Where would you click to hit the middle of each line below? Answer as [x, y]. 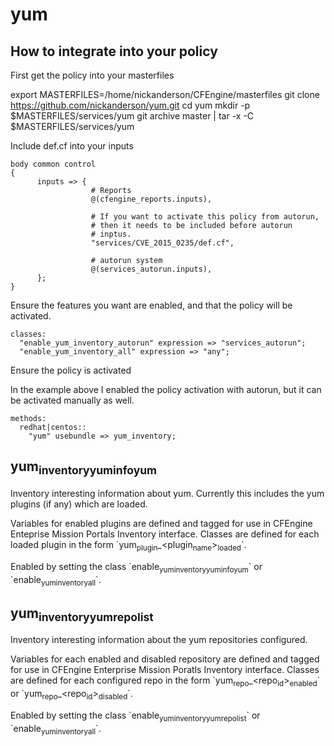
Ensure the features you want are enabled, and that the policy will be [151, 305]
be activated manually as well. [72, 400]
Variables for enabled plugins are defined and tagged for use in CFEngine [161, 523]
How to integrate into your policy [114, 51]
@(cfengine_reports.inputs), [151, 199]
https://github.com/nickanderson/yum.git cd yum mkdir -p [130, 105]
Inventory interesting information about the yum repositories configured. [159, 640]
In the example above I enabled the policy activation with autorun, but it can [166, 389]
